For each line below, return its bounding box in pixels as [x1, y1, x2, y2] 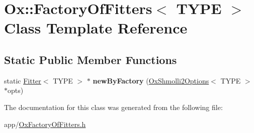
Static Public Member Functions [4, 51, 177, 67]
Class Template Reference [4, 17, 188, 38]
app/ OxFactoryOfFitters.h [4, 118, 86, 129]
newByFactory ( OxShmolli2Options [93, 75, 209, 85]
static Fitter [4, 75, 41, 85]
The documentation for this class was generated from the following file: [4, 101, 223, 112]
